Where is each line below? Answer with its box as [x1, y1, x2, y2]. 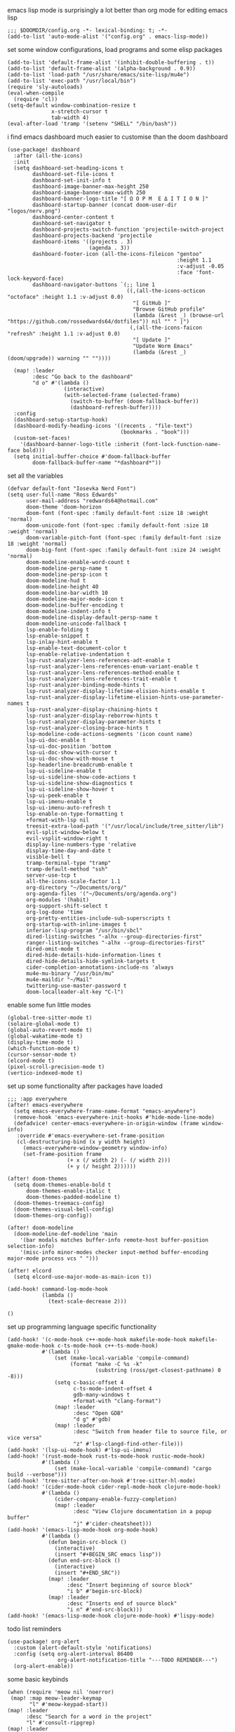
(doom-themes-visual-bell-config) [13, 1206, 114, 1213]
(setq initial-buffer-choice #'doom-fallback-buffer [13, 453, 171, 460]
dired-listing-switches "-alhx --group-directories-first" [25, 933, 202, 940]
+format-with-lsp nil [25, 817, 90, 824]
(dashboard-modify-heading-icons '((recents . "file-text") [13, 422, 193, 429]
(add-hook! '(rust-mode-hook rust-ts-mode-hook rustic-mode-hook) [7, 1453, 206, 1460]
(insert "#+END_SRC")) [54, 1569, 121, 1576]
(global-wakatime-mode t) [7, 1033, 83, 1040]
